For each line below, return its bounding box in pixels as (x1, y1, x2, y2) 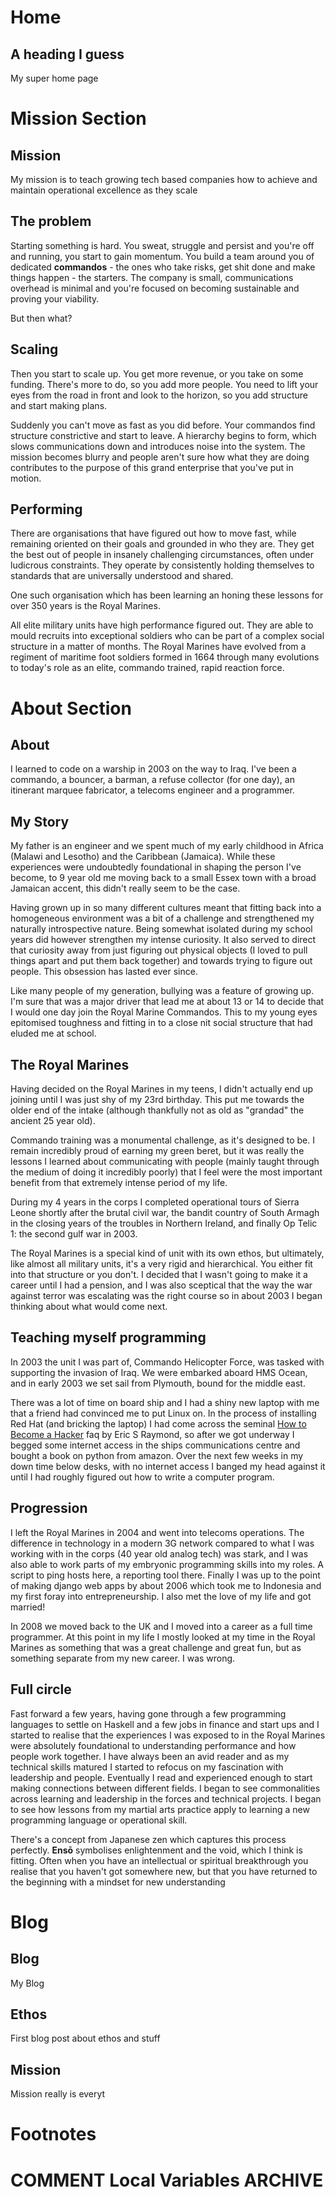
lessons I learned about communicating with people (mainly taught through (10, 1156, 320, 1168)
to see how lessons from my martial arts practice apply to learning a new (10, 1803, 310, 1815)
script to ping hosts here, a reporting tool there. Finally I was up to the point (10, 1569, 321, 1581)
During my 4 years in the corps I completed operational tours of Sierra (10, 1196, 300, 1208)
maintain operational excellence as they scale (10, 184, 198, 196)
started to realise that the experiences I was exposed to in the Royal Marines (10, 1729, 326, 1741)
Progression (10, 1500, 88, 1517)
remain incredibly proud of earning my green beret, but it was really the (10, 1145, 305, 1157)
